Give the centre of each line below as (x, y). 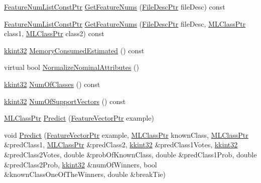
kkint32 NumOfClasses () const (52, 84)
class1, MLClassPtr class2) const (54, 33)
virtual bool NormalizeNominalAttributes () (72, 67)
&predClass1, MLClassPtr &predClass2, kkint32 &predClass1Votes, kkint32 (121, 145)
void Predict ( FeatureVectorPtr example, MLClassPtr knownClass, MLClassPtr (126, 134)
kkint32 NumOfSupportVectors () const (65, 101)
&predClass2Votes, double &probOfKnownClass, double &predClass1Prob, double (130, 154)
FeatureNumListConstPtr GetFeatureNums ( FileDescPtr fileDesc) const (115, 7)
